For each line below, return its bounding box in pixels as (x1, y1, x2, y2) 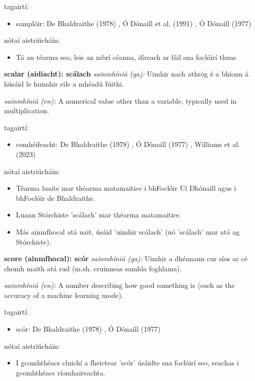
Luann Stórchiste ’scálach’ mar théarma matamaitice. (16, 209, 181, 220)
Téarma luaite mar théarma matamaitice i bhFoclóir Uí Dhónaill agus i (16, 183, 236, 193)
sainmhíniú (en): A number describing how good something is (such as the (4, 280, 235, 290)
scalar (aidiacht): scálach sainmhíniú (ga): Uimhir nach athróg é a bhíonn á (4, 68, 249, 79)
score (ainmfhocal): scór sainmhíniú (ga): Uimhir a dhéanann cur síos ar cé (4, 253, 247, 264)
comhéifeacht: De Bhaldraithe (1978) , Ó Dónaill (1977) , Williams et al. (16, 139, 240, 149)
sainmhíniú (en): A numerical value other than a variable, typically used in (4, 95, 237, 106)
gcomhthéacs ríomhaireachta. (16, 367, 105, 377)
